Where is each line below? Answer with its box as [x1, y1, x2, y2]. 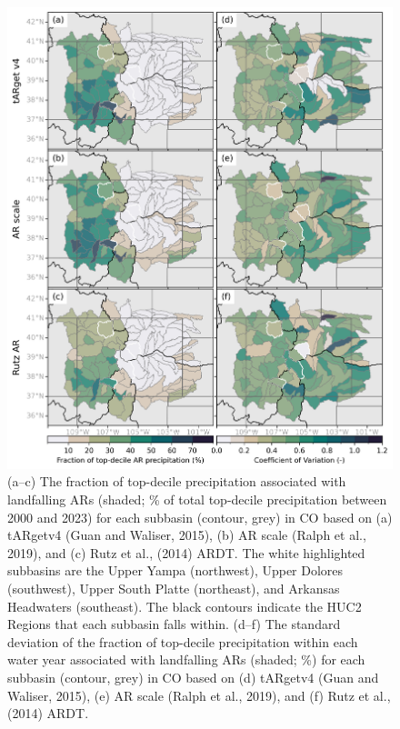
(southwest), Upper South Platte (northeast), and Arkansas [7, 578, 340, 597]
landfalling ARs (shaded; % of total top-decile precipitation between [7, 489, 387, 508]
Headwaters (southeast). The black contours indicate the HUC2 [7, 596, 362, 615]
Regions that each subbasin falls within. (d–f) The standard [7, 614, 341, 634]
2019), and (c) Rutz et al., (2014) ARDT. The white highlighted [7, 543, 365, 562]
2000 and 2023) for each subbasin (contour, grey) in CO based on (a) [7, 507, 393, 526]
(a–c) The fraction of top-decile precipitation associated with [7, 472, 346, 491]
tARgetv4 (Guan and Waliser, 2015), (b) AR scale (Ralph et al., [7, 525, 366, 544]
